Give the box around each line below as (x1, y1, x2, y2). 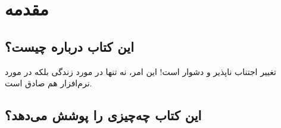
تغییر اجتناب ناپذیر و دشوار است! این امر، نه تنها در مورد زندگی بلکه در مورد (5, 65, 276, 77)
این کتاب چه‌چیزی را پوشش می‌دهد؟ (5, 106, 202, 124)
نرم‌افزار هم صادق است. (5, 77, 92, 89)
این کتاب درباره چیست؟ (5, 37, 134, 55)
